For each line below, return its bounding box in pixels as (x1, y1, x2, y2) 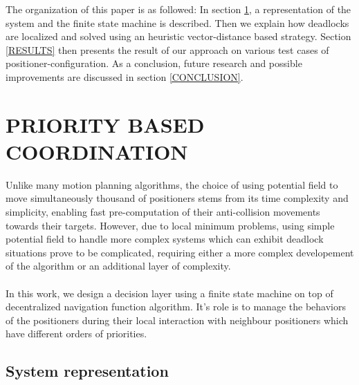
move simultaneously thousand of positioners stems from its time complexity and (6, 191, 349, 205)
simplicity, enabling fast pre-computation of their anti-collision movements (6, 205, 320, 219)
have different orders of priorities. (6, 326, 147, 341)
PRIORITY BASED (6, 110, 205, 138)
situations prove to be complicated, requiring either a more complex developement (6, 245, 354, 259)
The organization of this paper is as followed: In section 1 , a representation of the (6, 2, 351, 16)
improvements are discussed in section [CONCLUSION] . (6, 69, 243, 84)
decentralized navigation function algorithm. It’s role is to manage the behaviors (6, 299, 346, 314)
